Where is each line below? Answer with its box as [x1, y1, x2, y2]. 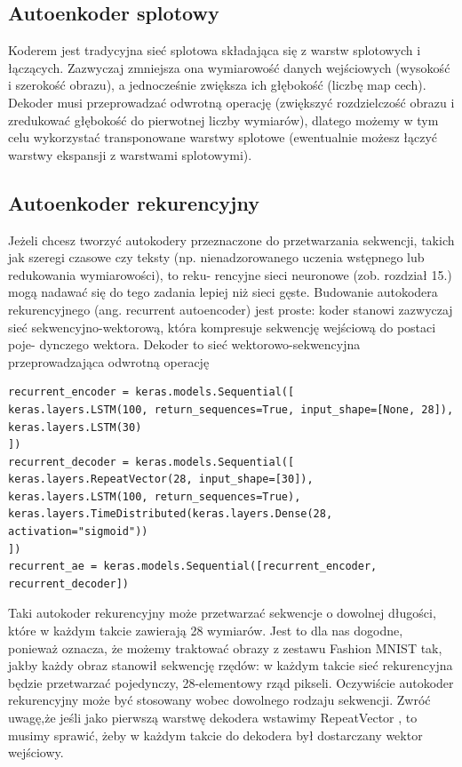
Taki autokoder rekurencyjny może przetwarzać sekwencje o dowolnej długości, [8, 603, 436, 622]
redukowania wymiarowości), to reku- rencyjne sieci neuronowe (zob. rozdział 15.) [8, 265, 452, 284]
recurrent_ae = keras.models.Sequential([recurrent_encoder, [8, 560, 378, 573]
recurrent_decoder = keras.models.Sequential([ [8, 455, 295, 468]
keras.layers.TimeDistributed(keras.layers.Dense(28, [8, 507, 333, 521]
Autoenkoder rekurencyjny [8, 188, 259, 216]
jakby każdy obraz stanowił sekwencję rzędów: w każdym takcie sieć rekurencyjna [8, 656, 453, 675]
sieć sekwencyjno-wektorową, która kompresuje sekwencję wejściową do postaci [8, 317, 436, 336]
